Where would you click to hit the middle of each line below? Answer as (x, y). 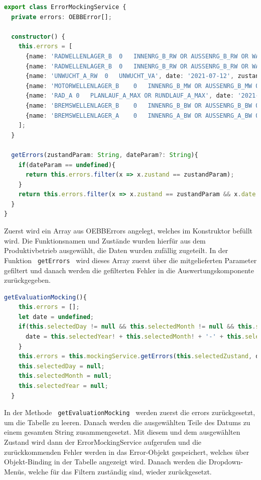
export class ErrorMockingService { (65, 7)
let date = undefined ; (56, 317)
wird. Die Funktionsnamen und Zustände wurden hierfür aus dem (105, 240)
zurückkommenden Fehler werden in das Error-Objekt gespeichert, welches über (127, 452)
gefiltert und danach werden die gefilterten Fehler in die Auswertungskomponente (129, 270)
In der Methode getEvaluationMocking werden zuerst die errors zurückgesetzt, (130, 412)
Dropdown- (226, 462)
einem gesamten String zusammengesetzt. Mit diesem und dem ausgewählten (122, 432)
